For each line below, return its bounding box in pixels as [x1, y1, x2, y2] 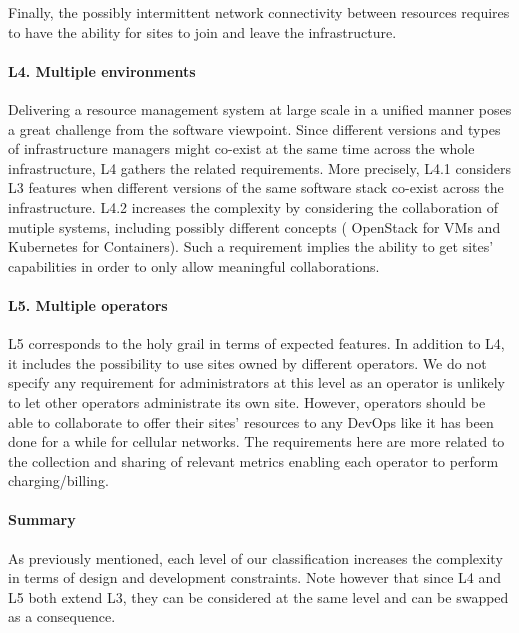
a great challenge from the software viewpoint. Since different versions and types [8, 118, 501, 139]
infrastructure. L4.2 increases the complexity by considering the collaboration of [8, 196, 498, 217]
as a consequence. [8, 606, 116, 627]
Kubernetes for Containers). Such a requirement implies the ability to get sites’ [8, 236, 494, 257]
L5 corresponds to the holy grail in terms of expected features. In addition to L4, [8, 333, 505, 354]
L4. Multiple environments [8, 60, 196, 81]
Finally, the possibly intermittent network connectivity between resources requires [8, 2, 510, 22]
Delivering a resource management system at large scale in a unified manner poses [8, 98, 512, 119]
